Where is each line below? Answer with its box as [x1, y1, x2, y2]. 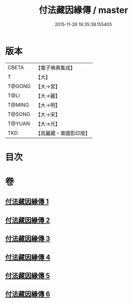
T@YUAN [7, 120, 30, 127]
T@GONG [7, 83, 31, 90]
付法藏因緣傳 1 [5, 197, 49, 206]
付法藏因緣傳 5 [5, 272, 51, 280]
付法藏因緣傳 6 [5, 290, 51, 299]
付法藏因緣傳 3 [5, 235, 51, 243]
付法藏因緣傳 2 [5, 216, 51, 224]
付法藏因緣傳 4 [5, 253, 51, 262]
